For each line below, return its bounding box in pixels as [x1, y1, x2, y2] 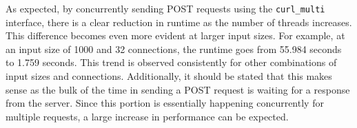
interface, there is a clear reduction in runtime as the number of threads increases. [6, 14, 352, 29]
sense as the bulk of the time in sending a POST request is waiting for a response [6, 82, 350, 96]
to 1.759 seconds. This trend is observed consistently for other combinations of [6, 55, 337, 70]
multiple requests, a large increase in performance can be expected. [6, 109, 289, 123]
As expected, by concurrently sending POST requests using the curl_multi [6, 1, 325, 15]
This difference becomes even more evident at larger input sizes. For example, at [6, 28, 345, 43]
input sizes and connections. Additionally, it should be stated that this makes [6, 69, 332, 83]
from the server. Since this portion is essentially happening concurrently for [6, 96, 324, 110]
